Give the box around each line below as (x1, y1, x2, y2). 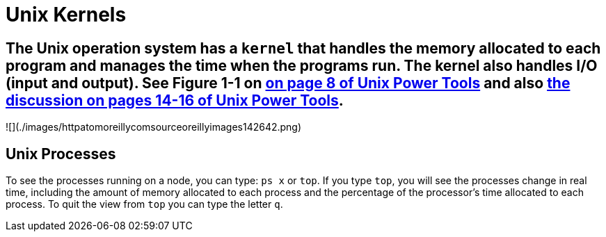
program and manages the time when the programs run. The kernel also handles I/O (6, 56, 598, 74)
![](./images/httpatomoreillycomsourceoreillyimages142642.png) (6, 121, 302, 133)
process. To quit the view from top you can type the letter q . (6, 198, 283, 211)
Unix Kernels (6, 3, 127, 26)
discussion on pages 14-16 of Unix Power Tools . (6, 91, 344, 109)
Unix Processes (6, 145, 116, 163)
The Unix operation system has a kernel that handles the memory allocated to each (6, 39, 601, 57)
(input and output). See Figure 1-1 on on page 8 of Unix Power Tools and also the (6, 74, 571, 92)
